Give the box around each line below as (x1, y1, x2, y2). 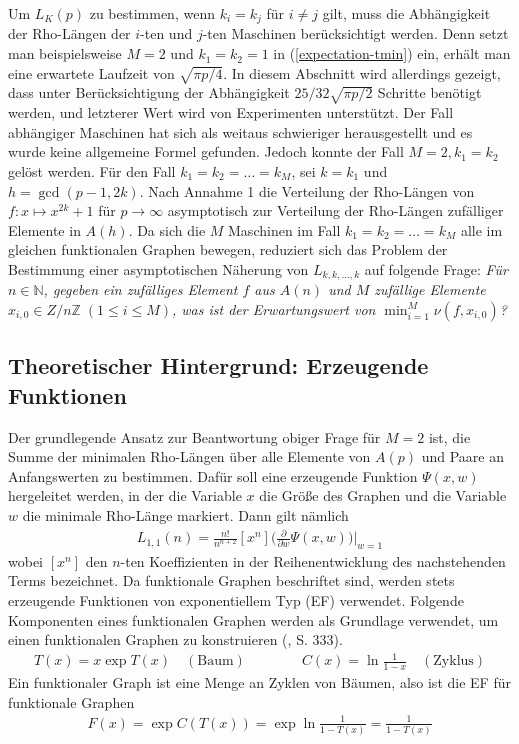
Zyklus (433, 654, 474, 669)
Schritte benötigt (377, 82, 482, 103)
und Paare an (421, 446, 504, 467)
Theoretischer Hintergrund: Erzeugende (8, 350, 429, 381)
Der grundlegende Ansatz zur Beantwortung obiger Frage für (8, 426, 381, 447)
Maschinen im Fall (228, 219, 341, 240)
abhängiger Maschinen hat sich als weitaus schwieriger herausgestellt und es (8, 121, 473, 142)
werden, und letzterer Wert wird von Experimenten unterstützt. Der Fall (8, 102, 454, 123)
